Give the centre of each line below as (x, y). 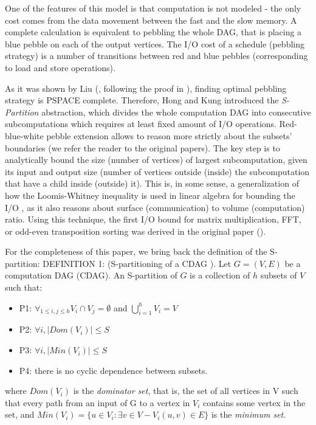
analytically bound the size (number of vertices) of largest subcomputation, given (156, 160)
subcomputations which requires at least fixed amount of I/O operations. (141, 124)
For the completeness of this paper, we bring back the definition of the (136, 251)
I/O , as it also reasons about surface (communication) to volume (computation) (155, 207)
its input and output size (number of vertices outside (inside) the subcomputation (157, 171)
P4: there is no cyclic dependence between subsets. (113, 370)
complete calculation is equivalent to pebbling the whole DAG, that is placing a (153, 32)
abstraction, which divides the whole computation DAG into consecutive (176, 112)
